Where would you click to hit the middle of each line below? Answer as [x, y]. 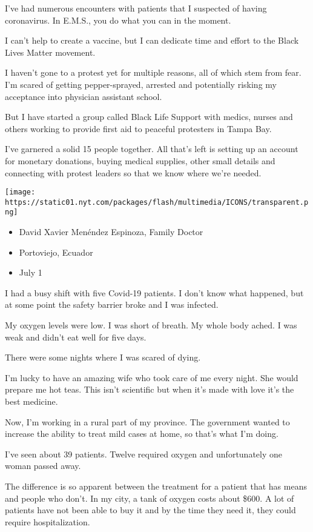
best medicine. [31, 401]
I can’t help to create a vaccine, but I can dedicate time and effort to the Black [152, 40]
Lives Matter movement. [50, 52]
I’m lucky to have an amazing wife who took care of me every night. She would [152, 377]
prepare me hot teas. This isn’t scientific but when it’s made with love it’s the [150, 389]
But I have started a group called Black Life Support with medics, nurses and [149, 117]
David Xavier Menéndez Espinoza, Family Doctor [111, 232]
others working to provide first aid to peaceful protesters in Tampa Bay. [138, 128]
